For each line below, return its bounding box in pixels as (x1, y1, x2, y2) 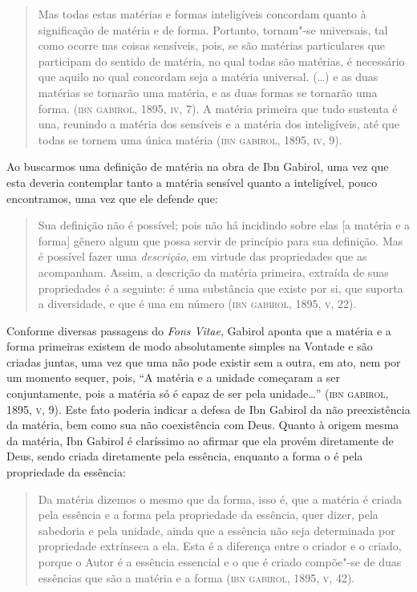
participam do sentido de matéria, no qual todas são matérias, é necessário (38, 52, 405, 69)
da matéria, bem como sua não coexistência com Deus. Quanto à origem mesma (6, 416, 399, 433)
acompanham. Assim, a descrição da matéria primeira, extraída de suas (38, 263, 389, 280)
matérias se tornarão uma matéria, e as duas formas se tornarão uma (38, 83, 378, 100)
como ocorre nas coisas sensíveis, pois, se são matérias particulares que (38, 37, 386, 54)
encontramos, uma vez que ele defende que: (6, 189, 218, 206)
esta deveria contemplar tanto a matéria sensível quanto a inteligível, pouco (6, 173, 378, 190)
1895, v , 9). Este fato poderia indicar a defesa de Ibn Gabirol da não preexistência (6, 400, 411, 417)
